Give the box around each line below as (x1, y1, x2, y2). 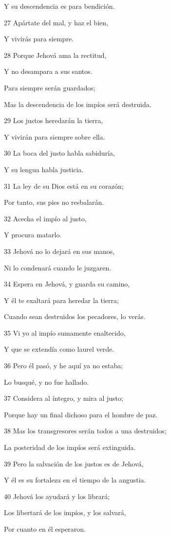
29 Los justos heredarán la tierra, (4, 115, 103, 125)
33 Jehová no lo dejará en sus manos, (4, 246, 115, 256)
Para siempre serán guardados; (4, 82, 95, 92)
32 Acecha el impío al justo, (4, 213, 87, 223)
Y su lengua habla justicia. (4, 164, 84, 174)
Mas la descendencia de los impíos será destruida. (4, 99, 151, 109)
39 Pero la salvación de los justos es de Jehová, (4, 458, 144, 468)
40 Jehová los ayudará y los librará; (4, 491, 110, 501)
